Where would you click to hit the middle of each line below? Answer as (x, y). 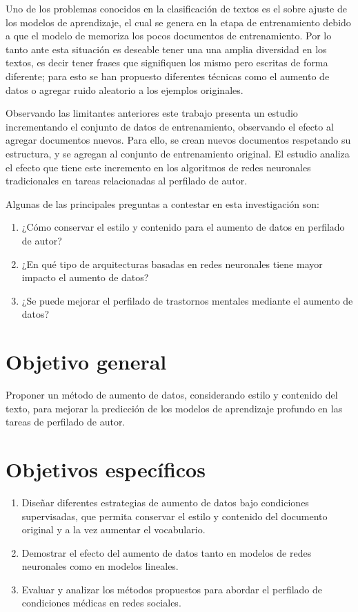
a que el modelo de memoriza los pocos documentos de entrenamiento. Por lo (169, 36)
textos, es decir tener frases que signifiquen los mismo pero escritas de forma (167, 63)
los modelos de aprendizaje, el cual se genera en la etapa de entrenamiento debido (178, 22)
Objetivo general (86, 362)
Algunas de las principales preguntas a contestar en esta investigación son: (162, 203)
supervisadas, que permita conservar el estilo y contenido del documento (175, 516)
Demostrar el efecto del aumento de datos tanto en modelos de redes (167, 552)
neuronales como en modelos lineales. (100, 566)
